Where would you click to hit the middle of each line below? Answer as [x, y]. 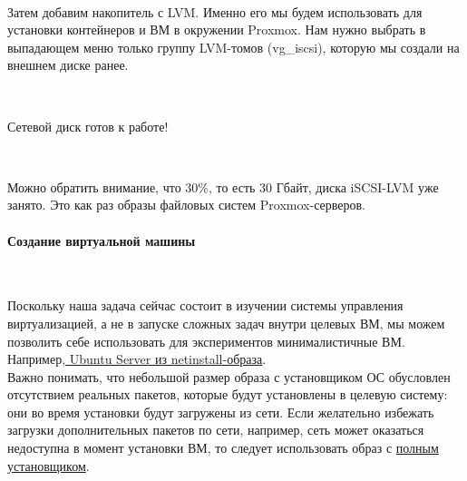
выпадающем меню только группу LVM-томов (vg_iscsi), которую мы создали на [233, 47]
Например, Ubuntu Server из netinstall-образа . [137, 359]
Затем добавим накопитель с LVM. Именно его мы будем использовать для [215, 11]
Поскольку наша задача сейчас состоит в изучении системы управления [205, 305]
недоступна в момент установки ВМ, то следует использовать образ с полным [223, 448]
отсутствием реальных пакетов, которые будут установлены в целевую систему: [228, 394]
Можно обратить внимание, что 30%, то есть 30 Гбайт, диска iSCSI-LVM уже [223, 187]
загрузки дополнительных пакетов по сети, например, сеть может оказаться [216, 430]
